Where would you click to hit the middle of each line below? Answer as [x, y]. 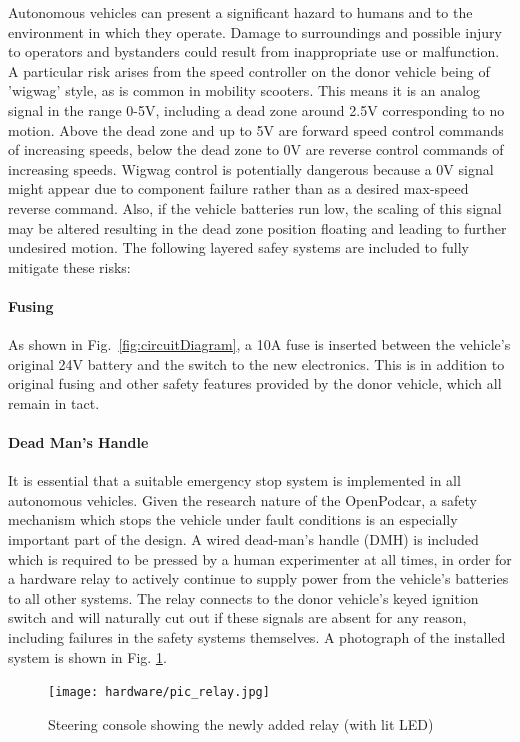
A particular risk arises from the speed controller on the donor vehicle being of [249, 70]
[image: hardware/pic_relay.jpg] [159, 692]
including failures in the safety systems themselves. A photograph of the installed [257, 637]
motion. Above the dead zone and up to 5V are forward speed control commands [256, 129]
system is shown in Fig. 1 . [87, 656]
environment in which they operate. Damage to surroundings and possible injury [255, 31]
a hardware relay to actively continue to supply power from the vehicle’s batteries [258, 578]
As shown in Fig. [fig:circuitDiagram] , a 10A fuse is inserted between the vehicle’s [259, 344]
